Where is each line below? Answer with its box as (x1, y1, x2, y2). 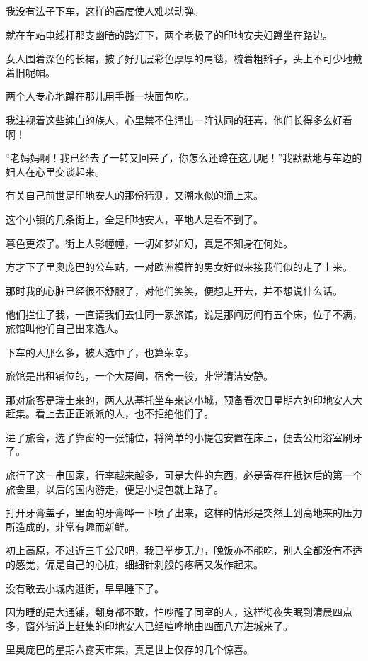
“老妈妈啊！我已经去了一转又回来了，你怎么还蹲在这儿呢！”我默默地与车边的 (6, 150, 362, 165)
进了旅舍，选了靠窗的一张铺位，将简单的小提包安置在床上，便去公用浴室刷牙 (6, 429, 362, 444)
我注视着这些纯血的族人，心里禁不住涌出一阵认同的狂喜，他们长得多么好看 (6, 112, 352, 127)
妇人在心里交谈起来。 (6, 164, 105, 179)
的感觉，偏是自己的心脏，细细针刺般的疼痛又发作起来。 (6, 557, 263, 572)
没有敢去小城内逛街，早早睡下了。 (6, 580, 164, 595)
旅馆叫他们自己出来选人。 (6, 320, 125, 335)
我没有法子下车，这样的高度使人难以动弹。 (6, 4, 204, 18)
